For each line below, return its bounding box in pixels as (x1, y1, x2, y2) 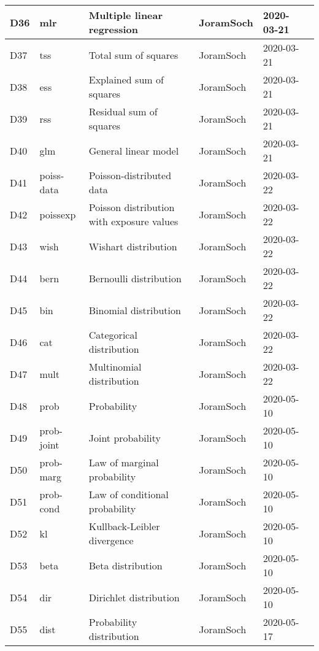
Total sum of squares (88, 47, 179, 62)
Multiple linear (88, 8, 163, 22)
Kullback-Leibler (88, 519, 160, 533)
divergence (88, 533, 134, 547)
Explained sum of (88, 72, 164, 87)
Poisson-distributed (88, 168, 172, 182)
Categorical (88, 328, 137, 342)
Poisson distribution (88, 200, 175, 214)
